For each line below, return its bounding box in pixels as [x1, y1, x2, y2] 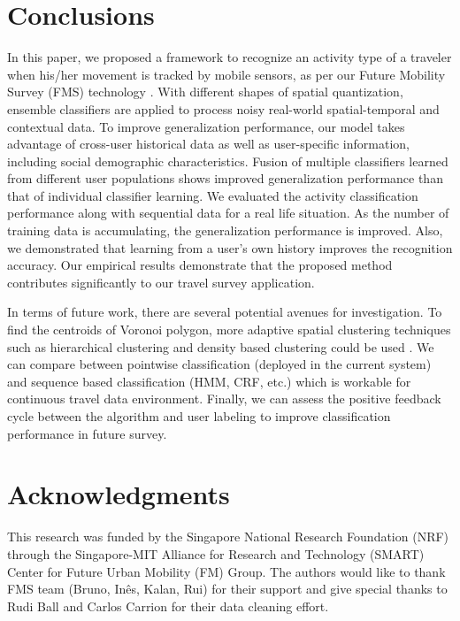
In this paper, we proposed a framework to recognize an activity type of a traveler [7, 48, 452, 66]
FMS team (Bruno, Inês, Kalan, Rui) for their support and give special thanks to [7, 579, 448, 598]
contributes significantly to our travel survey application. [7, 272, 315, 291]
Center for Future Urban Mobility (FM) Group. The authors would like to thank [7, 562, 446, 580]
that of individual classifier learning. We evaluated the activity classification [7, 186, 418, 204]
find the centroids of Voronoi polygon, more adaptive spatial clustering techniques [7, 320, 451, 339]
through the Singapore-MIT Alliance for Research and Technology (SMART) [7, 544, 425, 563]
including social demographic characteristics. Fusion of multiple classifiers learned [7, 151, 448, 170]
